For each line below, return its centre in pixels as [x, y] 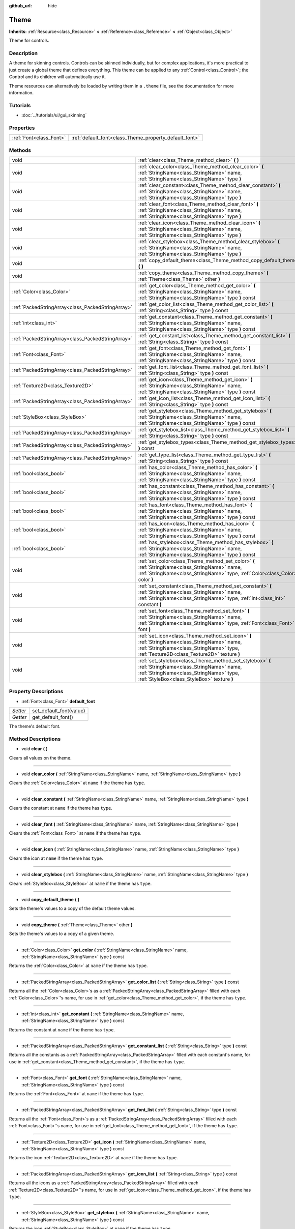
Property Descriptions [36, 692]
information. [21, 93]
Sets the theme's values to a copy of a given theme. [62, 934]
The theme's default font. [35, 726]
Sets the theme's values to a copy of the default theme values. [73, 908]
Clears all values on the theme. [40, 758]
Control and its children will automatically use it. [58, 77]
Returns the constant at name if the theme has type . [62, 1029]
